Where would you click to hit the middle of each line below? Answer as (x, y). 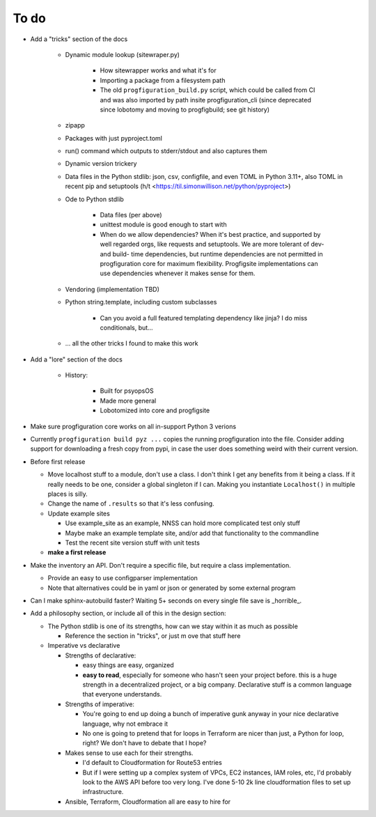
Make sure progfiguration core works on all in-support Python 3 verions (133, 426)
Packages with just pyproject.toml (114, 138)
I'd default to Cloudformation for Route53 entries (152, 763)
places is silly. (68, 494)
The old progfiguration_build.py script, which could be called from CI (207, 90)
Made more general (128, 400)
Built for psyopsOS (127, 391)
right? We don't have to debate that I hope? (144, 743)
